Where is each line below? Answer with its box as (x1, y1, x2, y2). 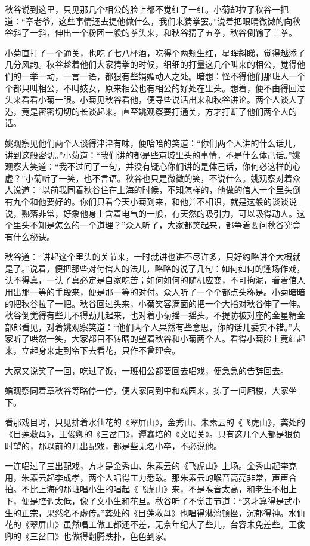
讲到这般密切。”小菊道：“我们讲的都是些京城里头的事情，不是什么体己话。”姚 (5, 148, 300, 161)
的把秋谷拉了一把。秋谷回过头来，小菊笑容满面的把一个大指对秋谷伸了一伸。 (5, 297, 305, 309)
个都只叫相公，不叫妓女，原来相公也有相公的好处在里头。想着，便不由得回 (5, 81, 297, 94)
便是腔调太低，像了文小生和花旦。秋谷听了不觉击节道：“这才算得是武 (21, 494, 293, 507)
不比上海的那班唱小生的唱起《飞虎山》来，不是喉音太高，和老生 (21, 483, 272, 495)
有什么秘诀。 (5, 230, 55, 243)
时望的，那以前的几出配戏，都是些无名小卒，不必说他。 (5, 439, 222, 452)
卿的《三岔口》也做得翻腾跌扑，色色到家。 (5, 529, 172, 542)
